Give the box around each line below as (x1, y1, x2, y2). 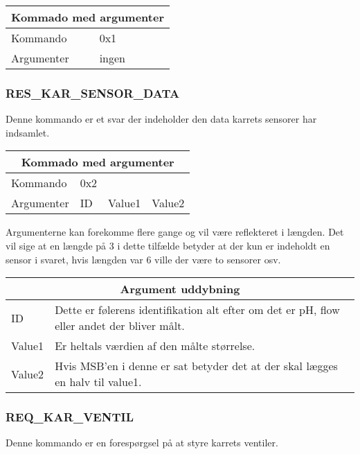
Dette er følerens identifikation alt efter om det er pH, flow (55, 302, 340, 318)
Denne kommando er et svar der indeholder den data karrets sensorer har (6, 112, 317, 126)
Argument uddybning (120, 281, 240, 297)
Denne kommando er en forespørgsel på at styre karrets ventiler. (6, 435, 278, 450)
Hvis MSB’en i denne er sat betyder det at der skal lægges (55, 358, 338, 374)
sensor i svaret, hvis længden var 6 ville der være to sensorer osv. (6, 252, 281, 266)
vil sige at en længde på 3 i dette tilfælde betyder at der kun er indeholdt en (6, 238, 330, 252)
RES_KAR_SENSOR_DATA (6, 84, 180, 101)
